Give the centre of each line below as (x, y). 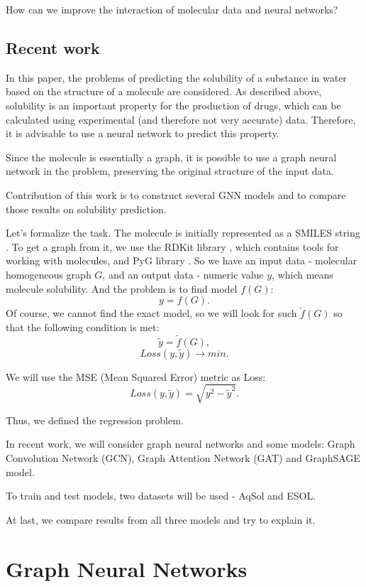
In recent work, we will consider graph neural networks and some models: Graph (181, 444)
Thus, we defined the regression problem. (95, 420)
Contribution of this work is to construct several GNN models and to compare (176, 194)
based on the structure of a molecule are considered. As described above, (164, 91)
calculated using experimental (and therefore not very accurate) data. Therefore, (181, 119)
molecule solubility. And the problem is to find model (122, 288)
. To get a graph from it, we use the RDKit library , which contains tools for (172, 246)
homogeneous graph (49, 274)
